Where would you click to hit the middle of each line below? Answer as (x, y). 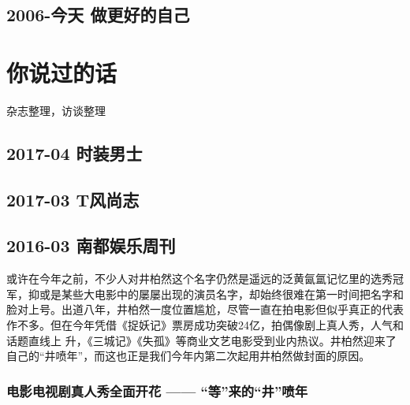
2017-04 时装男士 (75, 152)
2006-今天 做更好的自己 (98, 15)
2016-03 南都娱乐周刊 (91, 245)
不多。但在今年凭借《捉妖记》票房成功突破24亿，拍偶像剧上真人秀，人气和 (210, 325)
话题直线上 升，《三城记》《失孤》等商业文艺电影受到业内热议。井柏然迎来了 (201, 340)
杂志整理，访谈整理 (56, 110)
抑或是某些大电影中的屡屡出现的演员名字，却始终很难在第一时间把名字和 (216, 294)
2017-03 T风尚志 (73, 199)
